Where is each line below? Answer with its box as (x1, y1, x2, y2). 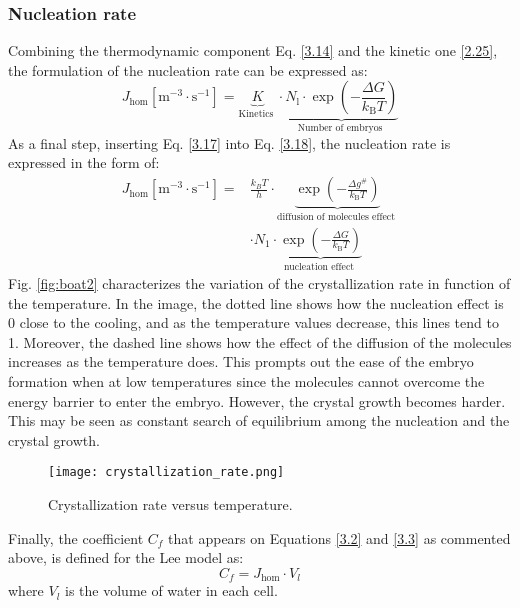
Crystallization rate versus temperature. (48, 493, 293, 514)
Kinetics (238, 109, 274, 120)
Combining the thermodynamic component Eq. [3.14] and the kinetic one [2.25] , (8, 40, 498, 61)
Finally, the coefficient (8, 527, 144, 548)
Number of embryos (297, 123, 383, 134)
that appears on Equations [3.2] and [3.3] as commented (168, 527, 511, 548)
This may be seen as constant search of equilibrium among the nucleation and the (8, 410, 510, 431)
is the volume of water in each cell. (65, 580, 278, 601)
